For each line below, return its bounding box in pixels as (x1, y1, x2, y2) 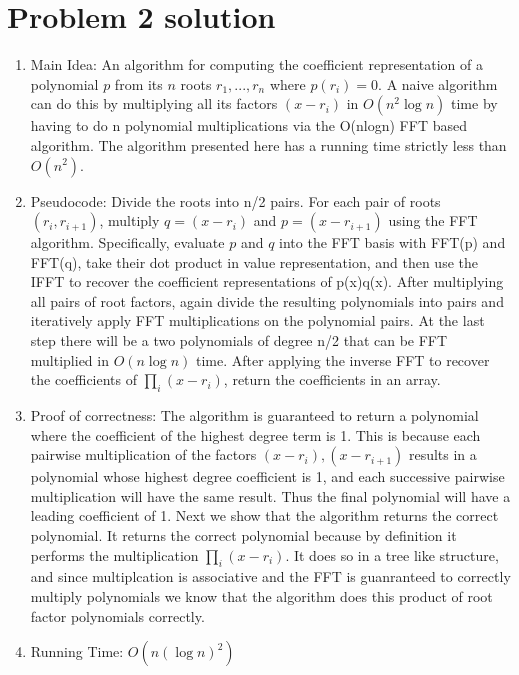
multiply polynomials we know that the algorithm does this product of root (30, 586, 493, 606)
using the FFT (388, 210, 478, 231)
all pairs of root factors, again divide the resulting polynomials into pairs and (30, 290, 504, 311)
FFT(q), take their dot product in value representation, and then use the (30, 251, 478, 272)
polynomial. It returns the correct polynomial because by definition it (30, 525, 457, 546)
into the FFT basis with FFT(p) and (279, 232, 506, 253)
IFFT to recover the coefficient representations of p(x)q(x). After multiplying (30, 271, 504, 292)
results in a (408, 444, 477, 465)
